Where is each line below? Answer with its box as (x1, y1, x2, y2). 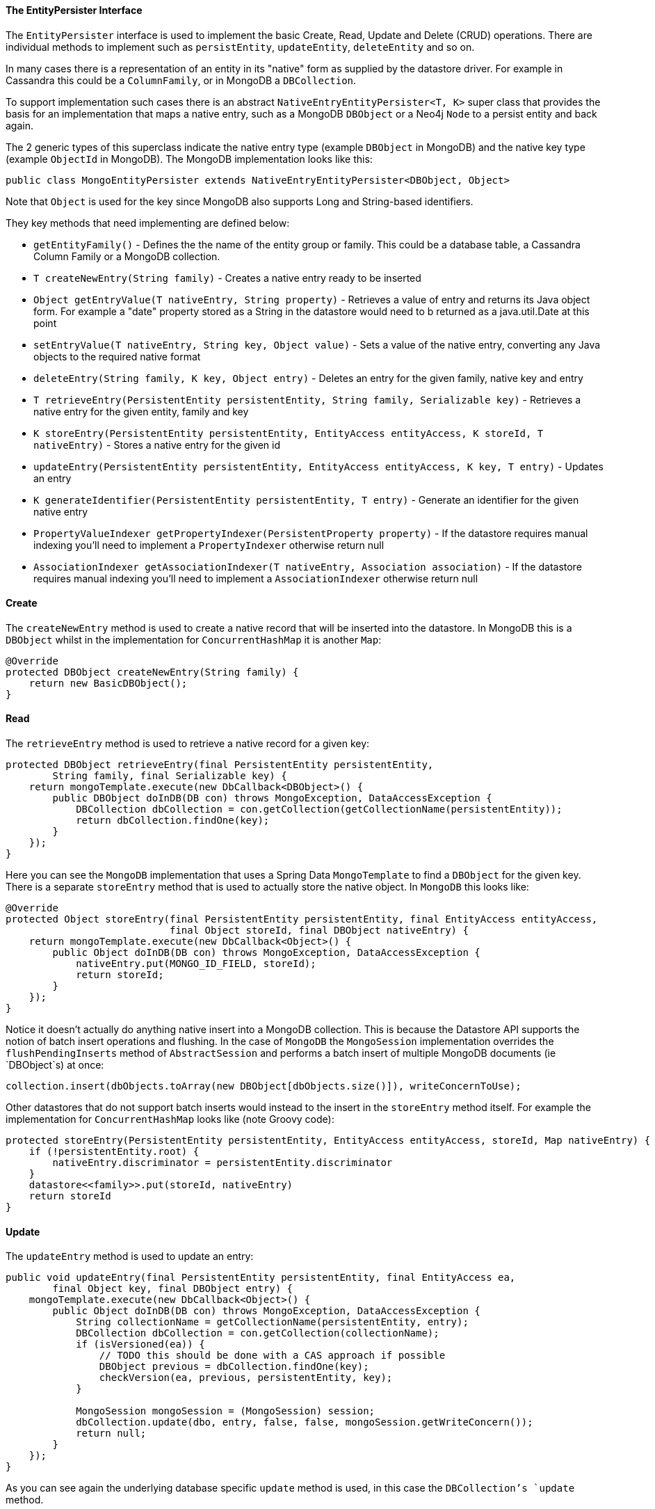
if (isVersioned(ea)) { (76, 1339, 205, 1350)
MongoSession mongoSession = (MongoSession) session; (76, 1405, 375, 1417)
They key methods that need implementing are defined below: (6, 216, 290, 229)
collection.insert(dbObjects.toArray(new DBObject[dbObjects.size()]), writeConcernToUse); (6, 1080, 521, 1092)
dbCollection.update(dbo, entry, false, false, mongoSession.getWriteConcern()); (76, 1416, 533, 1428)
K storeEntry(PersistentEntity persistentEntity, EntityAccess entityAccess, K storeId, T (33, 427, 544, 439)
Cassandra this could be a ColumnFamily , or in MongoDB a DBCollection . (6, 74, 357, 86)
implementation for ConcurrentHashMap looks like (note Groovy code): (6, 1113, 334, 1126)
